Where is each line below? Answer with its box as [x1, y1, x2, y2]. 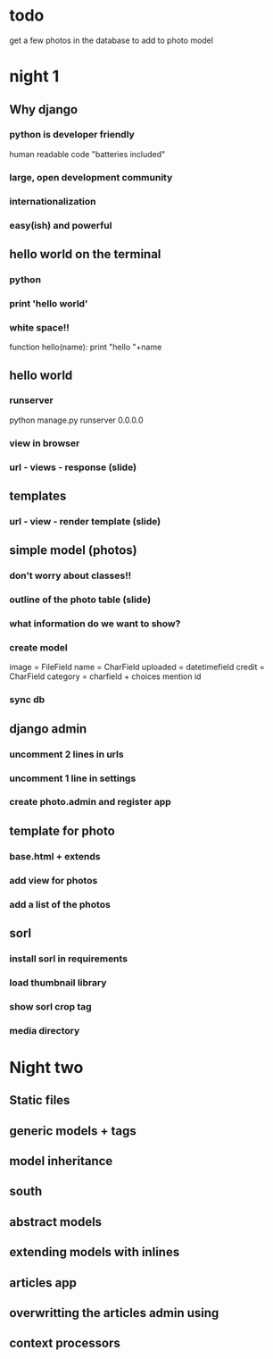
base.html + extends [9, 850, 101, 862]
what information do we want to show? [9, 617, 181, 630]
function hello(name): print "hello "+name [9, 341, 162, 353]
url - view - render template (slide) [9, 515, 161, 527]
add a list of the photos [9, 898, 112, 910]
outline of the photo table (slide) [9, 593, 152, 606]
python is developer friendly [9, 129, 136, 141]
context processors [9, 1336, 120, 1351]
